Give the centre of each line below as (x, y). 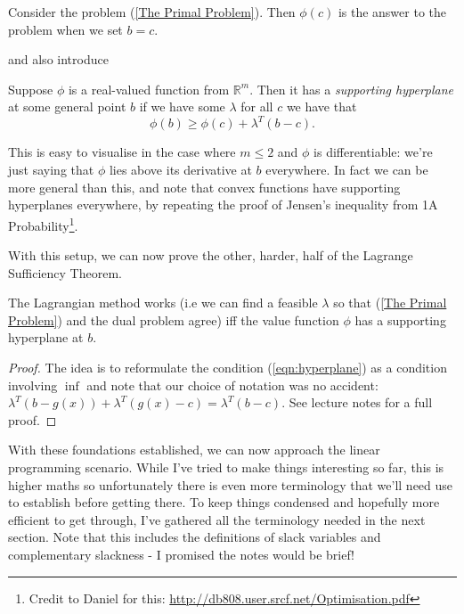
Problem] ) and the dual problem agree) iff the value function (174, 319)
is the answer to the (392, 12)
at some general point (67, 106)
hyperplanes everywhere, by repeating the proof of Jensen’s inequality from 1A (223, 205)
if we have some (182, 106)
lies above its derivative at (180, 170)
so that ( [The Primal (390, 303)
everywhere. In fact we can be (347, 170)
